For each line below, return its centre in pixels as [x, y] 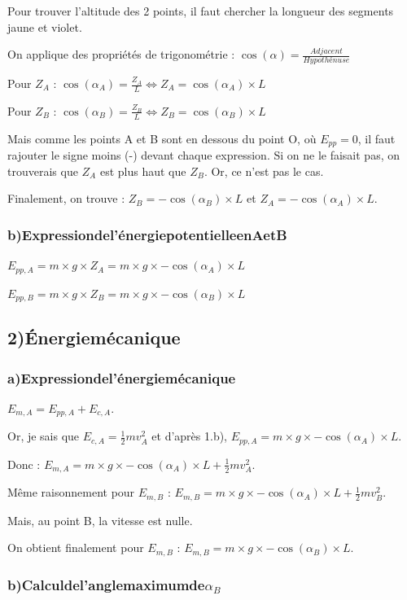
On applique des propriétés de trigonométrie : [121, 54]
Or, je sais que [44, 436]
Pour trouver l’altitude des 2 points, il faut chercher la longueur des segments [201, 11]
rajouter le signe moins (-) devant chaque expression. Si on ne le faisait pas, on [204, 155]
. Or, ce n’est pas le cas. [264, 171]
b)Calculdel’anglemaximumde [106, 584]
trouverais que [43, 171]
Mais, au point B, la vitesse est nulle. [100, 520]
